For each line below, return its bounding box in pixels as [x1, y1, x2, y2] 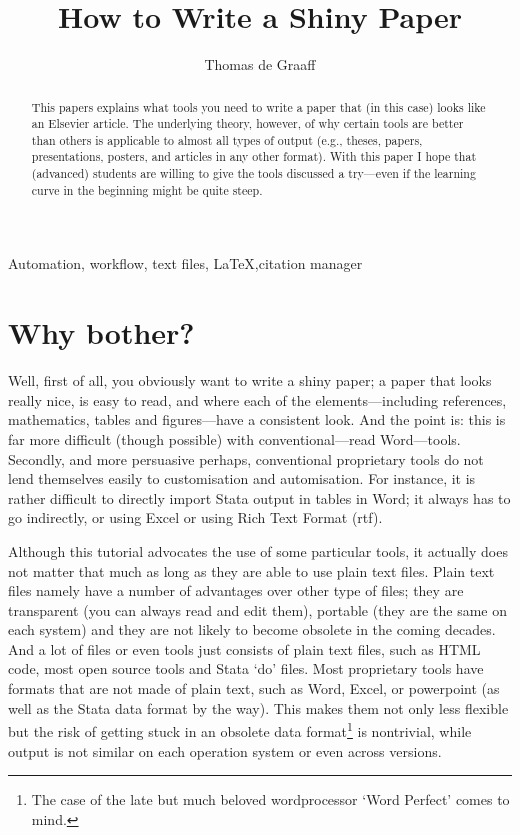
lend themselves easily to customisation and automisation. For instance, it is [8, 468, 476, 489]
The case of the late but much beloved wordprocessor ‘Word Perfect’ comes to [31, 789, 510, 810]
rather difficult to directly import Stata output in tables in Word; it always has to [8, 487, 511, 508]
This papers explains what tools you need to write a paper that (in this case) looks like [31, 98, 486, 115]
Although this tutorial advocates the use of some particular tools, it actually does [8, 540, 508, 561]
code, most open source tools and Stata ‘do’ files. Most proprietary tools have [8, 658, 484, 679]
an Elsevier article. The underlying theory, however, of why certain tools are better [31, 115, 464, 132]
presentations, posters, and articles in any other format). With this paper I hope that [31, 148, 477, 165]
